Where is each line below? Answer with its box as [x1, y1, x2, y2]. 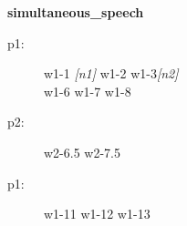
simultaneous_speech [7, 3, 144, 21]
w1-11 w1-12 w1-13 [44, 204, 151, 223]
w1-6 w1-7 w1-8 [44, 81, 131, 100]
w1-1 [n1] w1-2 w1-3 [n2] [44, 64, 179, 83]
